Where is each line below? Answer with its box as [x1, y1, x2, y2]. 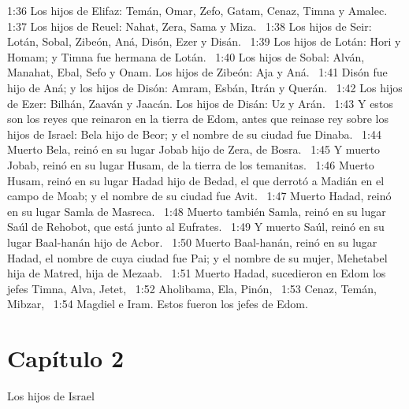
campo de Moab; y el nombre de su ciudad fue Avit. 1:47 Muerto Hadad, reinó [7, 188, 392, 204]
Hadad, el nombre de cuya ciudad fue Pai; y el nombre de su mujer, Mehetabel [7, 249, 388, 266]
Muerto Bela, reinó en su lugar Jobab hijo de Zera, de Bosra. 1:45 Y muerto [7, 141, 381, 158]
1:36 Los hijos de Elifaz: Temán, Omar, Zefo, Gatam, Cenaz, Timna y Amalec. [7, 2, 388, 18]
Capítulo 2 [7, 342, 125, 374]
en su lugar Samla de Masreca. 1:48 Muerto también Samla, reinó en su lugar [7, 203, 386, 219]
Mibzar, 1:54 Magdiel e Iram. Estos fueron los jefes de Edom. [7, 296, 308, 312]
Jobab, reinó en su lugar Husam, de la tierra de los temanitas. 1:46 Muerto [7, 156, 374, 173]
